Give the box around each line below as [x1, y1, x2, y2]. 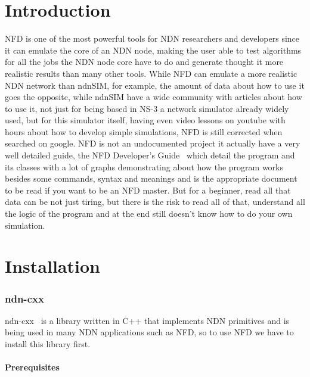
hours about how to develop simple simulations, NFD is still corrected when [5, 125, 283, 138]
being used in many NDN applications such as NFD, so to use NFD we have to [5, 326, 294, 338]
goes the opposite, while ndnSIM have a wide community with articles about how [5, 91, 302, 103]
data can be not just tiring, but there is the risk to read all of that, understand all [5, 195, 305, 208]
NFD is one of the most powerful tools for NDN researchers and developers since [5, 32, 300, 45]
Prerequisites [5, 361, 60, 373]
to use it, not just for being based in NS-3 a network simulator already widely [5, 102, 289, 114]
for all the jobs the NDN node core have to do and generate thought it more [5, 55, 284, 68]
